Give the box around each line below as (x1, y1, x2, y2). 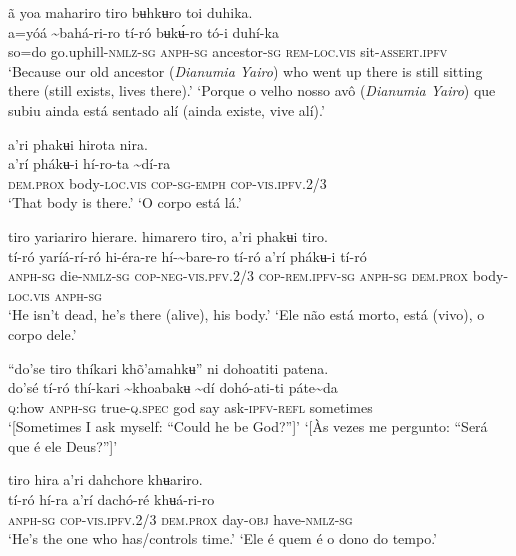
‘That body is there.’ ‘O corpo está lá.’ (8, 192, 242, 213)
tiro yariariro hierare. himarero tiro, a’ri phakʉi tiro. (8, 225, 328, 246)
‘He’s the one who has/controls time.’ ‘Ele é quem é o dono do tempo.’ (8, 528, 437, 549)
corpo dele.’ (8, 323, 77, 344)
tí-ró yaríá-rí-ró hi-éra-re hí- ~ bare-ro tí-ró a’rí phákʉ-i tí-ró (8, 245, 367, 266)
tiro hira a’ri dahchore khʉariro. (8, 469, 203, 490)
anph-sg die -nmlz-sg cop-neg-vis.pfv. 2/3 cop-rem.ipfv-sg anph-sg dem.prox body (8, 265, 504, 286)
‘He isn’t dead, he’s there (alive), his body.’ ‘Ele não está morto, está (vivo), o (8, 304, 485, 325)
